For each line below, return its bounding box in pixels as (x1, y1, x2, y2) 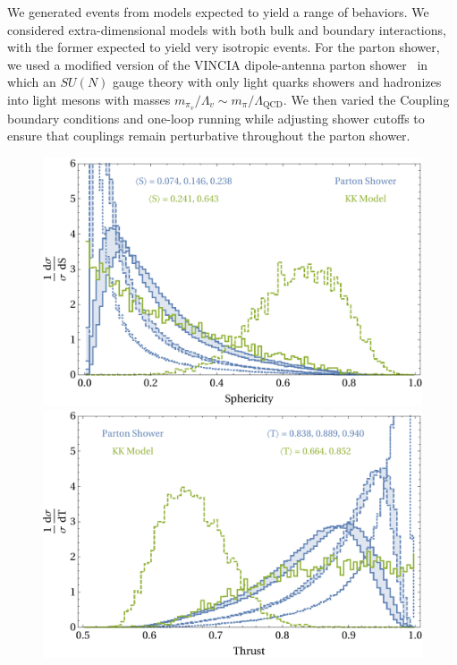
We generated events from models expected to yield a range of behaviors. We (7, 3, 429, 21)
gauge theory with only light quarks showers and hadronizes (113, 72, 442, 91)
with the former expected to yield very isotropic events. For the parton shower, (7, 38, 440, 56)
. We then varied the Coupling (283, 90, 450, 108)
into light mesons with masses (7, 90, 171, 108)
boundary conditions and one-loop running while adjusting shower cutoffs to (7, 108, 425, 127)
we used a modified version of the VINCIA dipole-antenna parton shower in (7, 55, 428, 73)
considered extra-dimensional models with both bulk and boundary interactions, (7, 20, 446, 38)
